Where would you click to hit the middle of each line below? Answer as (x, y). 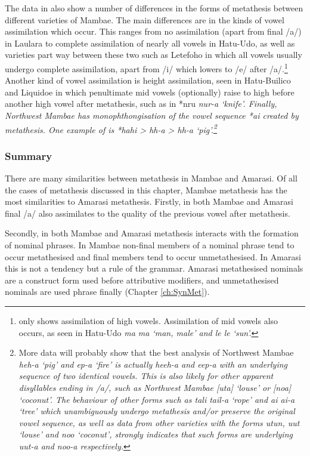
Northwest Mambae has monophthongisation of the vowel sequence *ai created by (152, 115)
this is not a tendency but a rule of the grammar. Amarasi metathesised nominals (154, 268)
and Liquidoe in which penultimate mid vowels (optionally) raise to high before (150, 92)
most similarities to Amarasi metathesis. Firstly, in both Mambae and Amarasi (149, 201)
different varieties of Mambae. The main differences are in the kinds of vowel (145, 19)
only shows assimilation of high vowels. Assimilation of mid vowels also (148, 321)
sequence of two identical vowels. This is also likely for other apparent (146, 376)
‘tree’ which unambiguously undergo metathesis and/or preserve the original (157, 411)
